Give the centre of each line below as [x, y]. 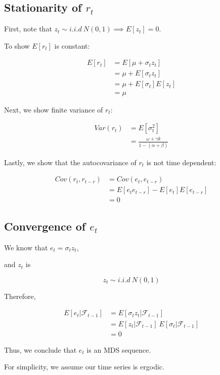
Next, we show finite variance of [54, 109]
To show [17, 45]
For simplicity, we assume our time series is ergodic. [84, 367]
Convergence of [45, 226]
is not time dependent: [181, 162]
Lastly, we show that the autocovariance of [70, 162]
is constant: [72, 45]
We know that [26, 247]
